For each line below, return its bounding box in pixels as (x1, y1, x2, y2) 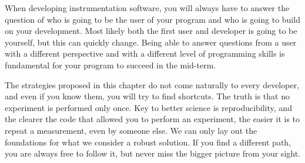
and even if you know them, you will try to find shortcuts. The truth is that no (5, 90, 290, 102)
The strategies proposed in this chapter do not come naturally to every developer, (5, 78, 300, 91)
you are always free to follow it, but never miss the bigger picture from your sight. (5, 147, 301, 159)
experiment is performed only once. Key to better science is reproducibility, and (5, 101, 292, 113)
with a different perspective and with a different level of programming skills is (5, 47, 285, 60)
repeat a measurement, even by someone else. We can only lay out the (5, 124, 257, 136)
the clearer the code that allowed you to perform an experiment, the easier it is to (5, 113, 300, 125)
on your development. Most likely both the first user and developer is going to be (5, 25, 297, 37)
